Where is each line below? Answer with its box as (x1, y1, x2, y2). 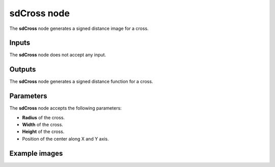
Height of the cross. (22, 128, 65, 135)
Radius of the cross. (22, 114, 65, 120)
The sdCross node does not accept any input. (9, 52, 106, 58)
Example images (9, 149, 63, 157)
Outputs (9, 65, 36, 74)
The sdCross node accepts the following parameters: (9, 105, 122, 111)
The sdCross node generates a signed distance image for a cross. (9, 25, 149, 31)
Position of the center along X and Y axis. (22, 136, 109, 142)
